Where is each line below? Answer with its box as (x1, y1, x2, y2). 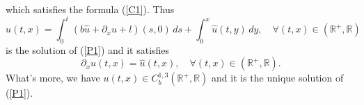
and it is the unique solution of (212, 70, 344, 85)
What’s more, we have (6, 70, 100, 85)
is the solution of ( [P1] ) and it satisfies (6, 42, 170, 57)
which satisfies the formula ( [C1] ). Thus (6, 2, 175, 16)
